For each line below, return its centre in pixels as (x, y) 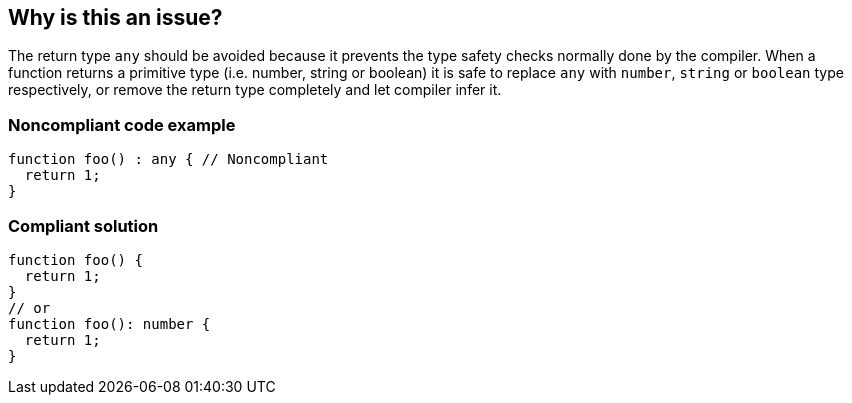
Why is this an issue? (115, 17)
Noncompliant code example (122, 124)
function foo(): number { (109, 323)
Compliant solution (83, 225)
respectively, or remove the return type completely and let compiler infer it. (255, 90)
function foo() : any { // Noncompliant (168, 159)
